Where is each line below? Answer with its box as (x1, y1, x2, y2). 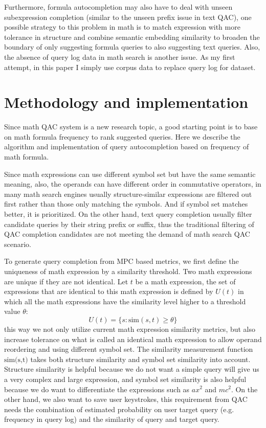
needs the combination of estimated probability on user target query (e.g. (4, 403, 234, 414)
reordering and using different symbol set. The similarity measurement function (4, 344, 253, 354)
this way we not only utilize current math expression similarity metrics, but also (4, 323, 256, 334)
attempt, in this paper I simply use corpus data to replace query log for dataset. (4, 61, 256, 72)
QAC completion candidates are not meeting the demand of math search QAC (4, 229, 250, 239)
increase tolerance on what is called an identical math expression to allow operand (4, 333, 262, 344)
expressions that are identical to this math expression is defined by (4, 286, 213, 297)
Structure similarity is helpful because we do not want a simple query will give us (4, 364, 259, 374)
